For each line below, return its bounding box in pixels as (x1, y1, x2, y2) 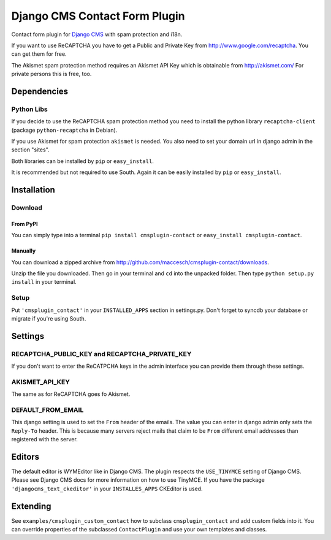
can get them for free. (11, 50, 67, 58)
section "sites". (11, 146, 50, 153)
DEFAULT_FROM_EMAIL (11, 405, 84, 414)
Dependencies (11, 86, 69, 96)
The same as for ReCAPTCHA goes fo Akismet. (11, 390, 131, 398)
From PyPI (11, 220, 38, 227)
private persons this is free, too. (11, 70, 92, 78)
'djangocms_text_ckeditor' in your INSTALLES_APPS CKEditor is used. (11, 485, 203, 492)
